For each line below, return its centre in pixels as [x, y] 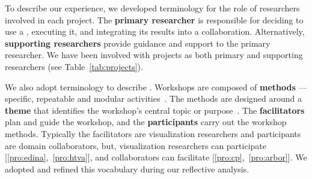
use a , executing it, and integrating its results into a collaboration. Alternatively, [155, 31]
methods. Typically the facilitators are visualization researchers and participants [153, 133]
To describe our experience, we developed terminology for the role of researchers [152, 8]
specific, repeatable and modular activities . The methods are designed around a [153, 98]
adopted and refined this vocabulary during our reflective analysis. [127, 169]
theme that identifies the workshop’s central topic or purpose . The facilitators [155, 110]
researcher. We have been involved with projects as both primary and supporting [154, 55]
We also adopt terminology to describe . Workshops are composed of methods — [156, 87]
